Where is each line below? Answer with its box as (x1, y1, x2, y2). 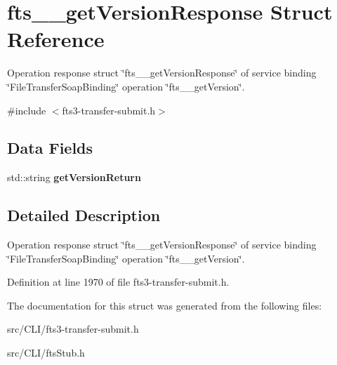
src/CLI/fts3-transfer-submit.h (7, 321, 139, 336)
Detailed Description (7, 204, 161, 226)
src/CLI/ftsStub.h (7, 345, 85, 360)
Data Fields (7, 137, 93, 159)
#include (7, 102, 46, 117)
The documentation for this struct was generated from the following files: (7, 298, 322, 312)
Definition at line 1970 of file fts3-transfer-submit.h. (7, 274, 230, 289)
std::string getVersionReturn (7, 170, 141, 185)
